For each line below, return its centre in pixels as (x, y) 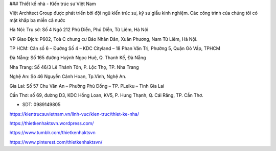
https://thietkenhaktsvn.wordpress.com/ (52, 123)
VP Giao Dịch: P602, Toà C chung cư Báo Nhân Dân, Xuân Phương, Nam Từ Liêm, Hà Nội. (103, 39)
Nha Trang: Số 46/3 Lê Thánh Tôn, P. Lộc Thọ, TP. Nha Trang (74, 67)
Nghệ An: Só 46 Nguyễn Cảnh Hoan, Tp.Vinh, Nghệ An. (68, 77)
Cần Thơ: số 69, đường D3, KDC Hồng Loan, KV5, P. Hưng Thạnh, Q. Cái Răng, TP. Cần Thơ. (106, 95)
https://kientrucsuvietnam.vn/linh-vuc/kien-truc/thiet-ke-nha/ (74, 114)
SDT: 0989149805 (41, 105)
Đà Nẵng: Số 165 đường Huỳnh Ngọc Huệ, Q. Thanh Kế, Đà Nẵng (78, 58)
